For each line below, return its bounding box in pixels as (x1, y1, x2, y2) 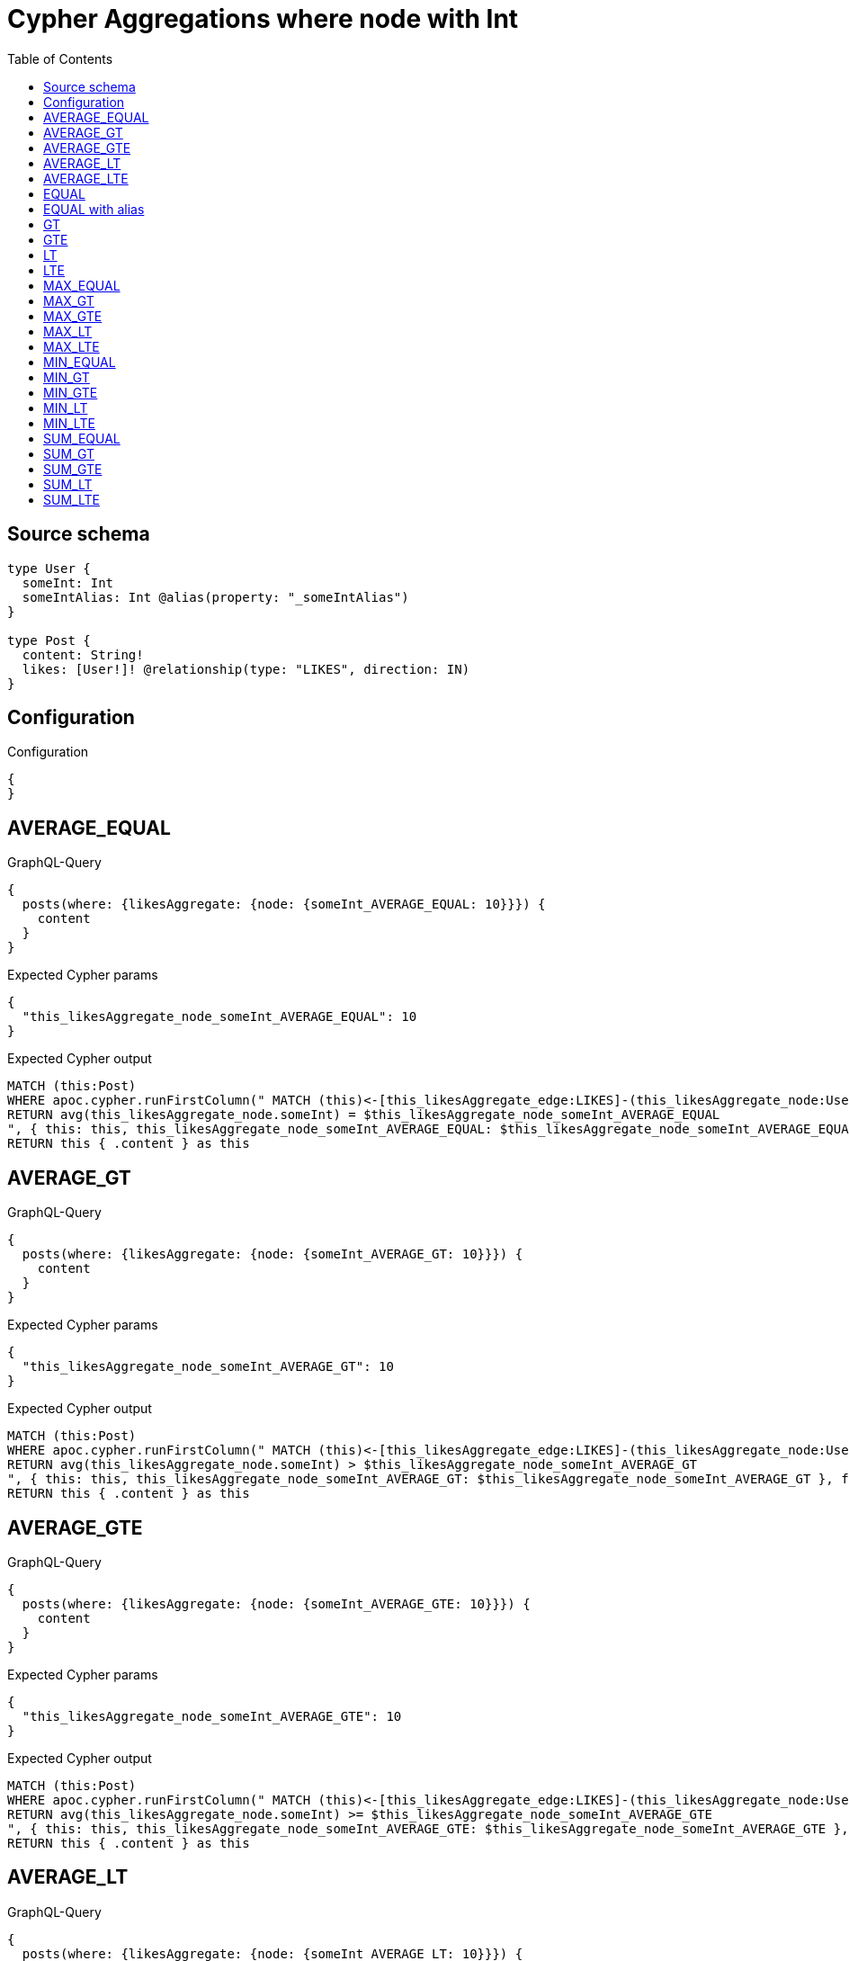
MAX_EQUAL (43, 277, 121, 293)
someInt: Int (22, 575, 114, 590)
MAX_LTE (43, 338, 100, 354)
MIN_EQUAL (43, 354, 116, 370)
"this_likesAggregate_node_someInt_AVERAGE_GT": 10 (22, 1359, 394, 1374)
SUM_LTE (43, 491, 100, 507)
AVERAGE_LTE (43, 170, 129, 186)
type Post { (7, 632, 91, 648)
